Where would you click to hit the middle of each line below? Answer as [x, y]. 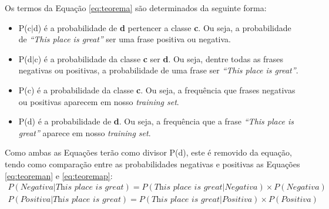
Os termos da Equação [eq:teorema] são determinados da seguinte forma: [136, 8]
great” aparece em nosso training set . [85, 132]
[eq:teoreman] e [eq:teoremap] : [59, 175]
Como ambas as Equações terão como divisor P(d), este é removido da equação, [148, 152]
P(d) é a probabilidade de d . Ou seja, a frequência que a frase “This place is [156, 121]
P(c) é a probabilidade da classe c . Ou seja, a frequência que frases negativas [157, 90]
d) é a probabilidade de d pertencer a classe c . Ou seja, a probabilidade [162, 27]
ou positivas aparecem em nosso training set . [99, 101]
